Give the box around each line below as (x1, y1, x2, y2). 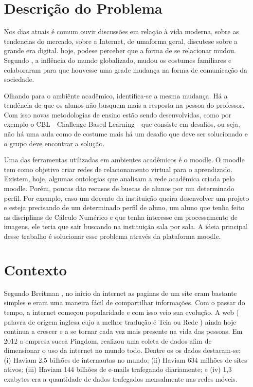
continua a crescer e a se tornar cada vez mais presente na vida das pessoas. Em (4, 326, 243, 336)
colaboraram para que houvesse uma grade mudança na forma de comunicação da (4, 64, 248, 75)
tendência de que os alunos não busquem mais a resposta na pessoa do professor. (4, 100, 245, 110)
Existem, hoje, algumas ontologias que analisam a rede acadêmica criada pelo (4, 174, 235, 184)
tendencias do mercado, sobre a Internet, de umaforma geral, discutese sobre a (4, 36, 238, 46)
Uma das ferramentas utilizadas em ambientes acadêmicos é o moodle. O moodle (4, 155, 245, 165)
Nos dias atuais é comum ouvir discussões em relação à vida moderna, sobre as (4, 26, 239, 37)
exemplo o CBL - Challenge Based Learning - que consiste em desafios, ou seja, (4, 119, 240, 129)
